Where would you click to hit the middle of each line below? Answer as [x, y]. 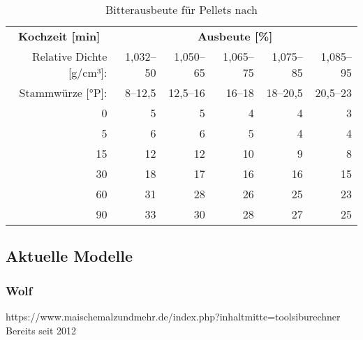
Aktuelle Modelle [69, 256]
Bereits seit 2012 [41, 330]
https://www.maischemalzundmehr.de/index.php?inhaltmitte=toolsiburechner [173, 316]
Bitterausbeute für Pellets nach [181, 9]
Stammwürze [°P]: [63, 93]
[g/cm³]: [88, 72]
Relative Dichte [69, 56]
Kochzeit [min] [59, 36]
